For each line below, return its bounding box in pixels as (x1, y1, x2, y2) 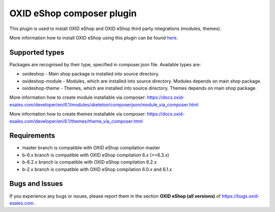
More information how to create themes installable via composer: (9, 111, 146, 117)
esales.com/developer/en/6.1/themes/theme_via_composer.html (9, 118, 143, 124)
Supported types (9, 48, 65, 57)
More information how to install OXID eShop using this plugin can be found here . (9, 35, 178, 41)
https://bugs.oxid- (222, 193, 260, 199)
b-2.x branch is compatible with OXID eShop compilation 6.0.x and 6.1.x (22, 166, 172, 172)
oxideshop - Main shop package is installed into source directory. (22, 71, 160, 77)
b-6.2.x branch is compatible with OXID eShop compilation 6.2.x (22, 159, 157, 165)
